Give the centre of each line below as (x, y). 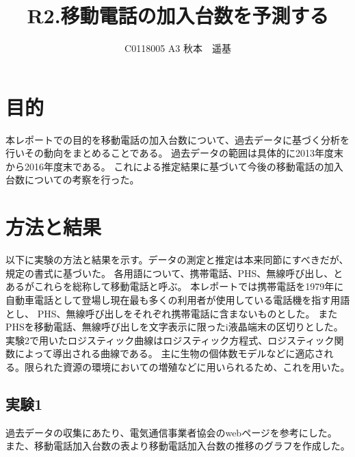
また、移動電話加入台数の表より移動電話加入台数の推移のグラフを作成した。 (178, 446)
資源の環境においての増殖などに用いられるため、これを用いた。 (206, 366)
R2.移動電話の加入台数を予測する (178, 15)
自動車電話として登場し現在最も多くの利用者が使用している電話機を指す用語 (178, 299)
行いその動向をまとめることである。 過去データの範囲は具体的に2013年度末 (175, 153)
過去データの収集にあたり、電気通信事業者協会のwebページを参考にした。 (171, 432)
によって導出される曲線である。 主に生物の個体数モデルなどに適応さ (169, 353)
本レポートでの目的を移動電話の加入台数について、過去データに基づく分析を (177, 139)
